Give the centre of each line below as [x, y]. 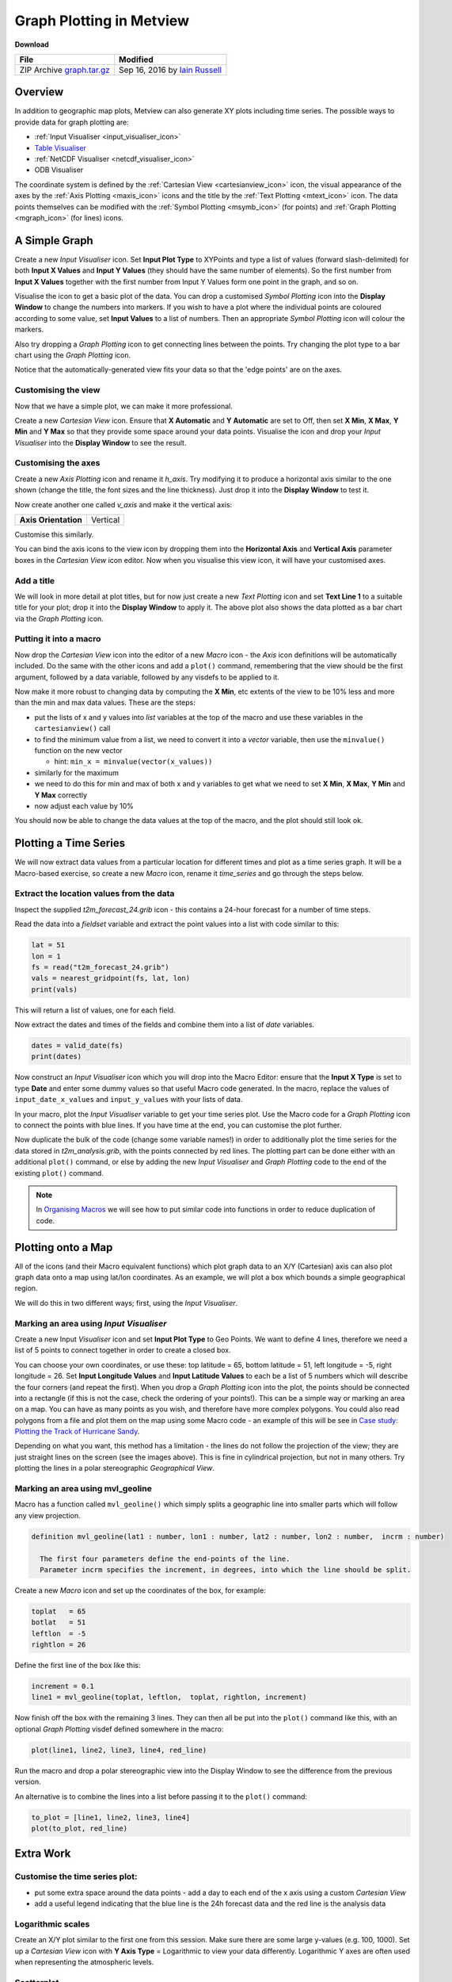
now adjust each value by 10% [84, 805]
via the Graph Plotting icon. [59, 618]
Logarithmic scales [52, 1924]
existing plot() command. [59, 1173]
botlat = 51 [59, 1622]
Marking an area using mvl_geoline [83, 1489]
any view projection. [47, 1515]
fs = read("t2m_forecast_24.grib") [100, 967]
